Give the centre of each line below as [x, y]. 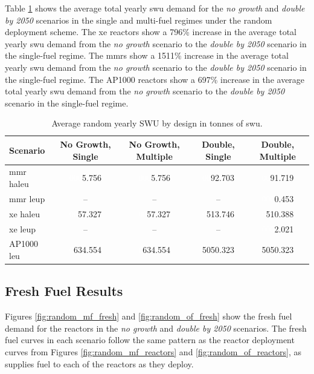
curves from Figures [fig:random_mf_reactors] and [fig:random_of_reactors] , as [153, 352]
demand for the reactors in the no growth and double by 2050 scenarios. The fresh [156, 328]
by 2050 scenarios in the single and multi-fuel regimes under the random [139, 20]
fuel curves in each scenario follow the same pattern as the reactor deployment [150, 340]
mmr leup [27, 198]
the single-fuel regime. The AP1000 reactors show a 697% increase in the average [155, 79]
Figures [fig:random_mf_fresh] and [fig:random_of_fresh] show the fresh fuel [149, 316]
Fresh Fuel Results [64, 291]
